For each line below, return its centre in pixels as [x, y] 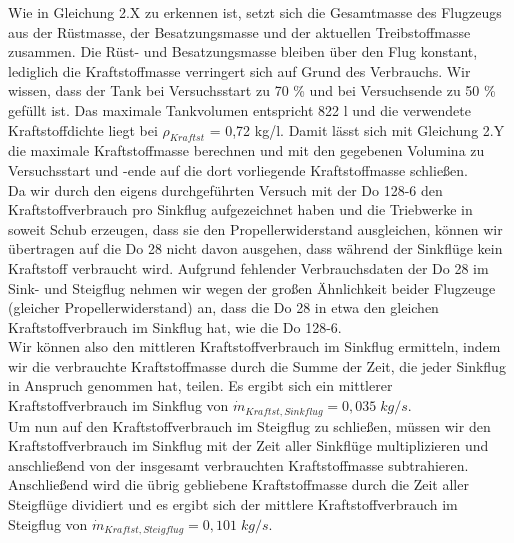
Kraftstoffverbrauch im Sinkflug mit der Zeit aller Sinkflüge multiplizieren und [248, 445]
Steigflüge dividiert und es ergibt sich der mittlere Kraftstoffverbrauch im [233, 503]
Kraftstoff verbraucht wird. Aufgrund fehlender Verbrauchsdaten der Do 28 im [248, 267]
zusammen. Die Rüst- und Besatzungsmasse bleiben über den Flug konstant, [243, 51]
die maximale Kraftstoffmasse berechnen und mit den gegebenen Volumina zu [246, 150]
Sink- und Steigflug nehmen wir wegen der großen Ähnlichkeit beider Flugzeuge [252, 287]
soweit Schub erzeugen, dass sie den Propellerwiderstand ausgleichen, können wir [255, 228]
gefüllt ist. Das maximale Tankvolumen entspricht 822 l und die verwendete [239, 109]
